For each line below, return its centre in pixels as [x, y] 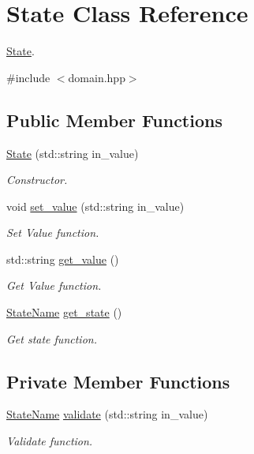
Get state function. [52, 338]
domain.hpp [97, 77]
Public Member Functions [114, 120]
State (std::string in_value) [73, 153]
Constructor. [37, 180]
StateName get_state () [64, 312]
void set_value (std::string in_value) [95, 206]
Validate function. [50, 441]
